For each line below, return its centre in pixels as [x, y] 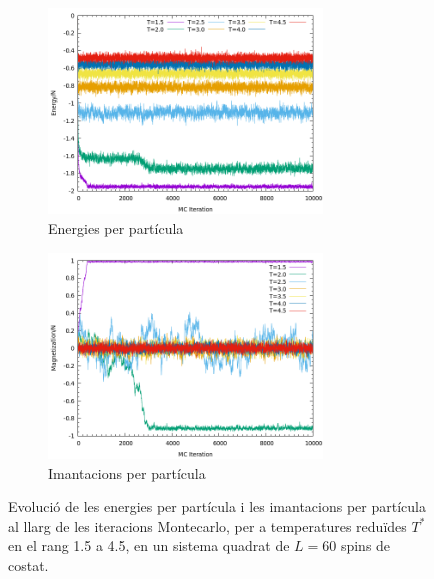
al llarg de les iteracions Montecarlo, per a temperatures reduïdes [207, 525]
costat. [28, 564]
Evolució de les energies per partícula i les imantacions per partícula [217, 506]
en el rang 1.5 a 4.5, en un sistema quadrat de [149, 545]
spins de [365, 545]
